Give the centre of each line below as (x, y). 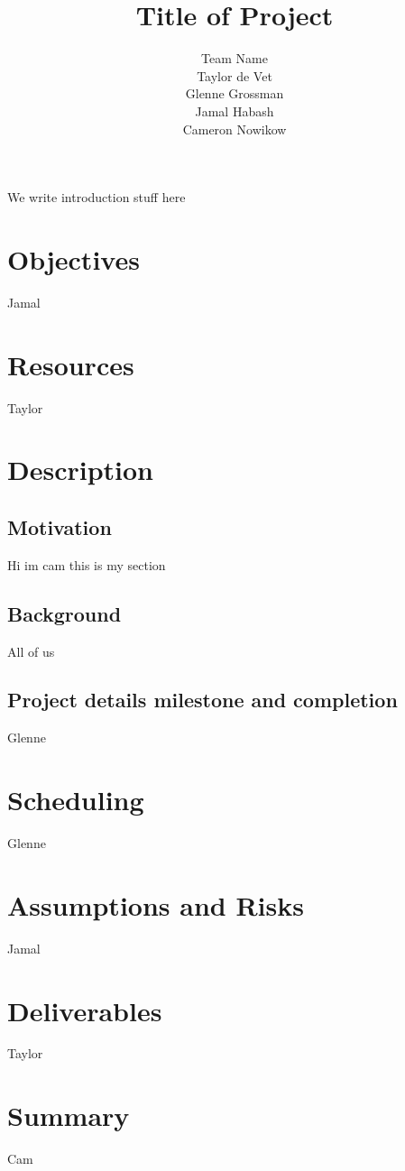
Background (64, 613)
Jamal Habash (235, 111)
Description (81, 470)
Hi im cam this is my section (87, 564)
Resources (71, 364)
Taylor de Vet (235, 75)
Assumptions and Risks (156, 904)
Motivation (60, 526)
